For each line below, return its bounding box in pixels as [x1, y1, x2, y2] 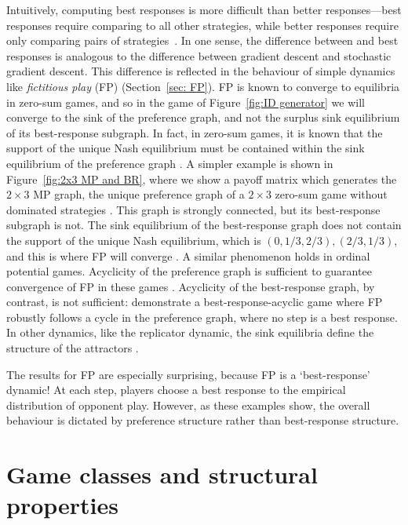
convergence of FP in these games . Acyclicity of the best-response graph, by [6, 278, 375, 294]
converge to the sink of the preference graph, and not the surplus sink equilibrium [6, 109, 400, 126]
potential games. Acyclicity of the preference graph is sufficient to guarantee [6, 263, 372, 279]
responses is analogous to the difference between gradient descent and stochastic [6, 47, 392, 64]
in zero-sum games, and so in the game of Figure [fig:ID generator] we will [6, 93, 365, 110]
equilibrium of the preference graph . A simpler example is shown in [6, 155, 333, 171]
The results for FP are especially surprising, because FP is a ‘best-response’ [6, 366, 370, 382]
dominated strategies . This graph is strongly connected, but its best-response [6, 201, 381, 217]
